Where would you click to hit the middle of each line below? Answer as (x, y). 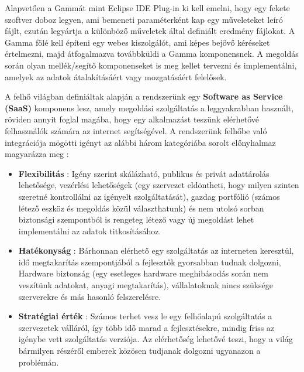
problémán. (39, 362)
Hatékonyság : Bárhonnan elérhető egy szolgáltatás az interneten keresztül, (156, 250)
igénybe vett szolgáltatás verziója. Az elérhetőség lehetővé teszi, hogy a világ (156, 339)
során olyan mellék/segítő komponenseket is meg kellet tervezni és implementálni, (151, 65)
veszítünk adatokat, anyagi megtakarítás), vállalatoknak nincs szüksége (146, 285)
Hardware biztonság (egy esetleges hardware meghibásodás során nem (144, 273)
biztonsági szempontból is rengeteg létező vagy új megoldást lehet (136, 219)
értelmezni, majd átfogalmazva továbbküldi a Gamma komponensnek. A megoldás (152, 54)
